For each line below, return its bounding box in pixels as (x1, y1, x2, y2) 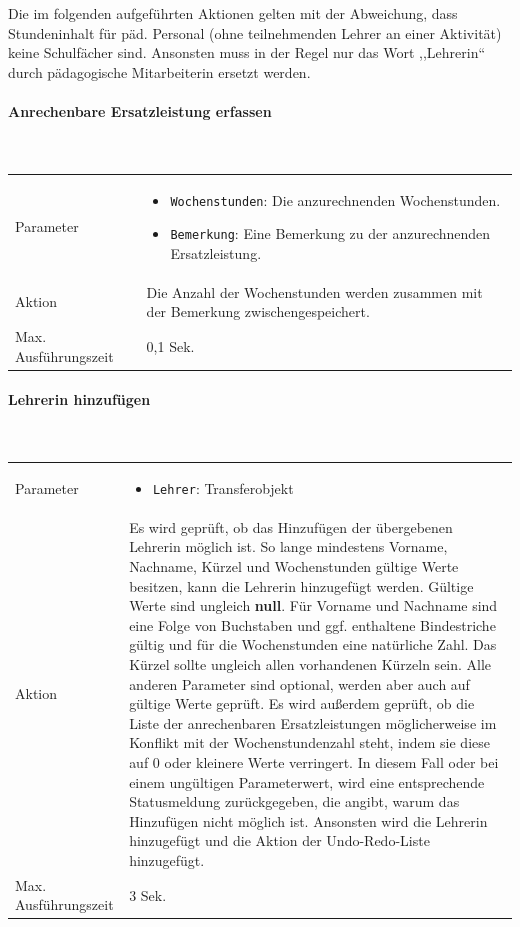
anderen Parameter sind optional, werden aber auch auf (129, 673, 470, 694)
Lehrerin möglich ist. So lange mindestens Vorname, (129, 536, 448, 557)
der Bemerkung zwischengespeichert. (146, 301, 370, 322)
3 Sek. (129, 884, 167, 905)
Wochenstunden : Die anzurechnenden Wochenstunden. (170, 189, 501, 210)
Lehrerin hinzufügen (8, 389, 151, 410)
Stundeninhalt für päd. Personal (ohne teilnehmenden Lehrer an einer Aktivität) (8, 22, 502, 43)
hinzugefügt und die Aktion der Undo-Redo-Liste (129, 830, 430, 851)
